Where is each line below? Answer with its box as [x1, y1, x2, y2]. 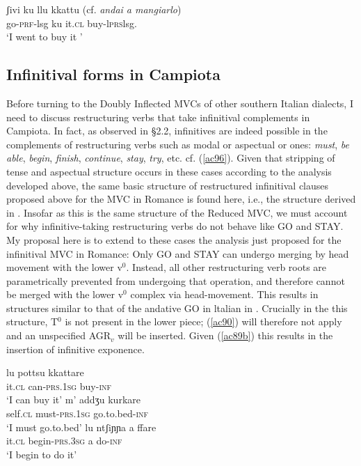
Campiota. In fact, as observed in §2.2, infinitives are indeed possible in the [6, 123, 328, 138]
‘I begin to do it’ [6, 446, 77, 461]
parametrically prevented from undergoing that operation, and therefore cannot [6, 273, 345, 288]
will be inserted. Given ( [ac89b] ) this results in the [118, 328, 333, 343]
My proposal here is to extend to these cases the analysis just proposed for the [6, 232, 342, 247]
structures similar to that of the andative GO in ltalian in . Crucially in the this [6, 300, 348, 315]
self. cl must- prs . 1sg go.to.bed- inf [6, 406, 149, 421]
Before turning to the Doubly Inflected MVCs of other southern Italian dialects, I [6, 95, 353, 110]
